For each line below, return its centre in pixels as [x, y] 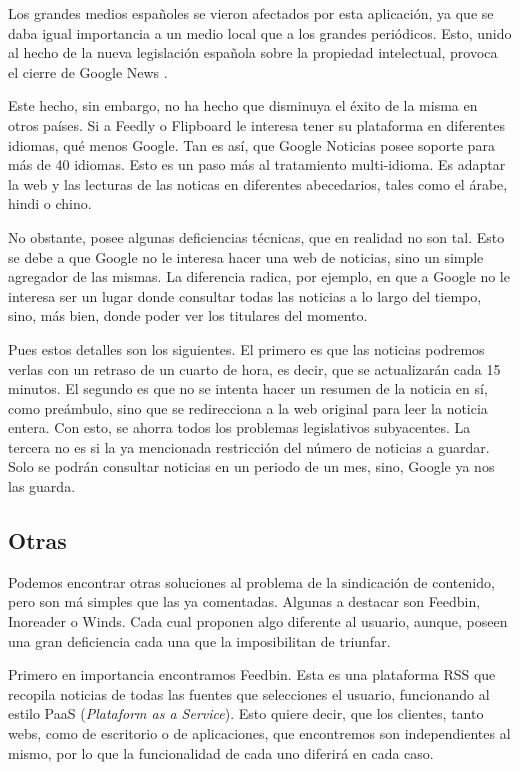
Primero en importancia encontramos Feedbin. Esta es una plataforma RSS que [252, 674]
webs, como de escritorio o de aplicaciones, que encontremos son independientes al [259, 733]
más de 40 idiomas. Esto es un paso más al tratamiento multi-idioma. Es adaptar [257, 164]
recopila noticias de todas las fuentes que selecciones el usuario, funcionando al [249, 693]
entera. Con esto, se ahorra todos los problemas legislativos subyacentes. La [239, 427]
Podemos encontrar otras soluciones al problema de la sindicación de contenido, [251, 581]
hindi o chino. [50, 203]
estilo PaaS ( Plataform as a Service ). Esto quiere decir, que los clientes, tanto [246, 713]
